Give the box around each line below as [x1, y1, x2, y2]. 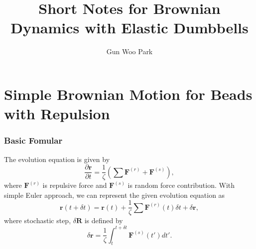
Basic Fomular [4, 134, 63, 147]
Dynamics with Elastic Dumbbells [10, 17, 249, 38]
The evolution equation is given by [4, 154, 110, 164]
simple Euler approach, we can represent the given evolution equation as [4, 189, 225, 200]
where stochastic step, [4, 215, 71, 226]
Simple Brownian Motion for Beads [4, 83, 253, 104]
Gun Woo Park [106, 46, 153, 57]
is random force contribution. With [128, 180, 235, 190]
